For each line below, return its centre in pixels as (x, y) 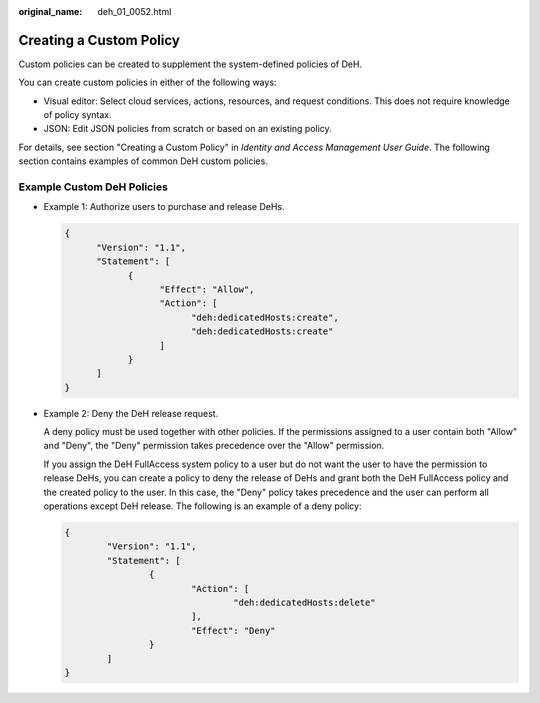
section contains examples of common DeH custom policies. (143, 161)
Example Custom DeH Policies (93, 187)
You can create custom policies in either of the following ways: (147, 82)
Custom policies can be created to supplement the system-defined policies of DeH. (190, 64)
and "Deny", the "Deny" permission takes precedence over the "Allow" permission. (214, 446)
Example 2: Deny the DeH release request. (131, 413)
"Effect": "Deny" (233, 630)
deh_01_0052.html (134, 11)
